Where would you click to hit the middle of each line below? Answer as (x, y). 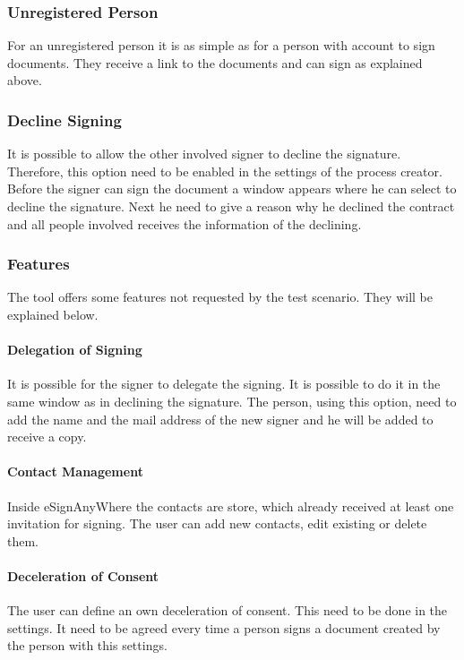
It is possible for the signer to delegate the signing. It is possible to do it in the (224, 384)
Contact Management (75, 471)
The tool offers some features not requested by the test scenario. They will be (220, 297)
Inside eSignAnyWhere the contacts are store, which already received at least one (231, 506)
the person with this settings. (87, 645)
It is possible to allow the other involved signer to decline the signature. (204, 154)
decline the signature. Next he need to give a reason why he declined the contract (231, 206)
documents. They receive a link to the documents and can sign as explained (215, 62)
